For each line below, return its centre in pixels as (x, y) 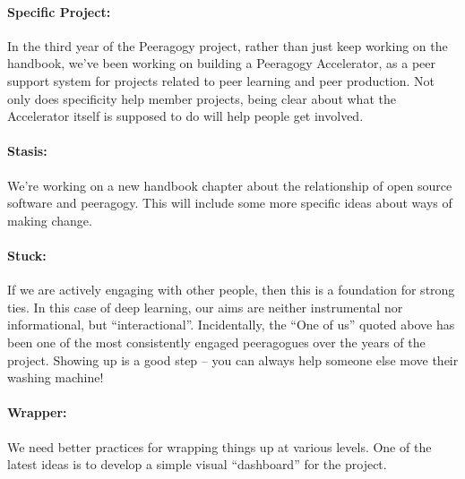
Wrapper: (37, 412)
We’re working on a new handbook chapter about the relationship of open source (230, 185)
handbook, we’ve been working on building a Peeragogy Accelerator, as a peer (222, 63)
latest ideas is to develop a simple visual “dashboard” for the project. (197, 464)
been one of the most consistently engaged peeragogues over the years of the (216, 342)
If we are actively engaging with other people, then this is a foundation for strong (231, 290)
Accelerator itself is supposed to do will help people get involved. (185, 116)
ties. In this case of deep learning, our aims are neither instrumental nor (205, 307)
